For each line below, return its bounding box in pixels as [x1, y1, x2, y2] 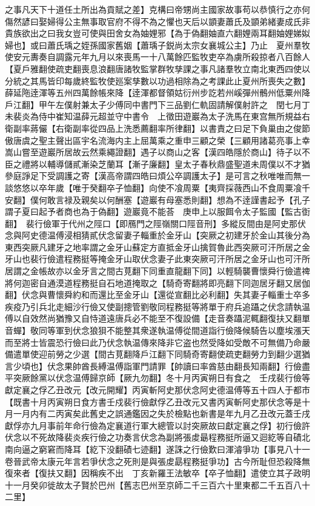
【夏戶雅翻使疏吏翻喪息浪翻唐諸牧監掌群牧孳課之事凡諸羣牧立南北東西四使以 [5, 62, 310, 75]
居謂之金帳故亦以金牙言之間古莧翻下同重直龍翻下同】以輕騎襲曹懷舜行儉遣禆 [5, 265, 310, 277]
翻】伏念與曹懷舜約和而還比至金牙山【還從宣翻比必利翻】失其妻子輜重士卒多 [5, 288, 310, 301]
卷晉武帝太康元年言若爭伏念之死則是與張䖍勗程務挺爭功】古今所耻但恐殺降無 [5, 454, 310, 467]
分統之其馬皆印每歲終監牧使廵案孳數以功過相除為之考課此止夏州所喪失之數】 [5, 74, 306, 87]
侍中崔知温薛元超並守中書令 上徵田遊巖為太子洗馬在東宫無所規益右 [38, 110, 310, 123]
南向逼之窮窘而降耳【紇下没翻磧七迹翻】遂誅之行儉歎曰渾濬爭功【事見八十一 [5, 442, 310, 455]
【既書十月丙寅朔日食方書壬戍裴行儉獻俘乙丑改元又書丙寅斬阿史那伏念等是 [5, 395, 302, 408]
